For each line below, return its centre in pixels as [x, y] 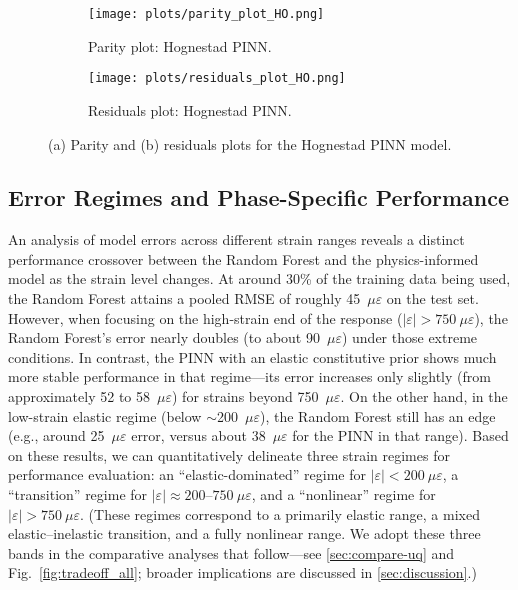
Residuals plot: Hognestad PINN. [190, 109]
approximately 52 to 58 [79, 396]
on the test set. [432, 298]
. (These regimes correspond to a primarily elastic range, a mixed [280, 513]
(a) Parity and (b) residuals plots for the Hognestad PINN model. [250, 143]
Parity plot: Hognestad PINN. [180, 45]
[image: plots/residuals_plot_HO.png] [217, 78]
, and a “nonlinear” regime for [343, 494]
